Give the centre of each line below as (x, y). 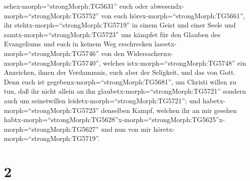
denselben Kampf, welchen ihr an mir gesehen (169, 110)
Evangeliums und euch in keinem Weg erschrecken (78, 44)
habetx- (214, 100)
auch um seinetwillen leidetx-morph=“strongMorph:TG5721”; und (102, 100)
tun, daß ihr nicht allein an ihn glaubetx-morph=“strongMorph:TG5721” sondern (125, 91)
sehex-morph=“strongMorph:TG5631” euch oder (76, 6)
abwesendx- (167, 6)
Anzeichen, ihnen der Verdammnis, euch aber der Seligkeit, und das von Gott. (120, 72)
